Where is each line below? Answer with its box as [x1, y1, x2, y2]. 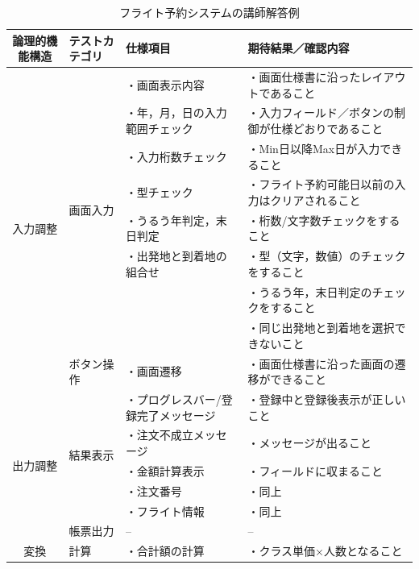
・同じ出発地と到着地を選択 [247, 319, 395, 336]
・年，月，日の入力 [125, 104, 227, 121]
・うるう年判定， [125, 211, 216, 228]
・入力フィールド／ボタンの [247, 104, 395, 121]
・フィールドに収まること [247, 462, 384, 479]
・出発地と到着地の [125, 247, 227, 264]
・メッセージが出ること [247, 434, 372, 451]
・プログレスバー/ [125, 390, 222, 407]
